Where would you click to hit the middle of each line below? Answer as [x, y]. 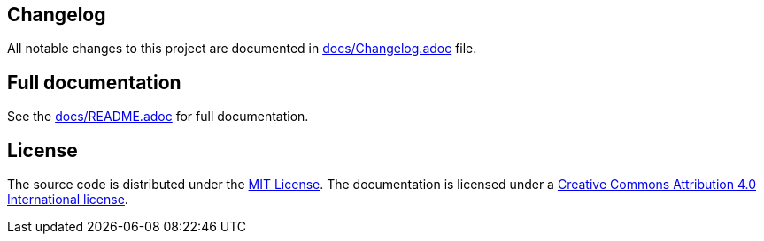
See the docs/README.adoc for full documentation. [158, 117]
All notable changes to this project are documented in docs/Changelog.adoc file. [242, 49]
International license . [68, 200]
